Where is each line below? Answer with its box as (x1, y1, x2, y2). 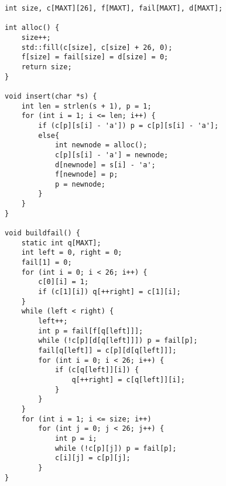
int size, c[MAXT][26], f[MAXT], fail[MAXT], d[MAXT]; (5, 4, 223, 12)
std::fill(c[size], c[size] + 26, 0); (21, 43, 173, 52)
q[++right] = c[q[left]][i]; (71, 375, 185, 384)
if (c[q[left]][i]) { (54, 366, 139, 374)
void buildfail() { (5, 229, 80, 238)
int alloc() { (5, 23, 60, 32)
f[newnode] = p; (54, 170, 118, 179)
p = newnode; (54, 180, 105, 188)
